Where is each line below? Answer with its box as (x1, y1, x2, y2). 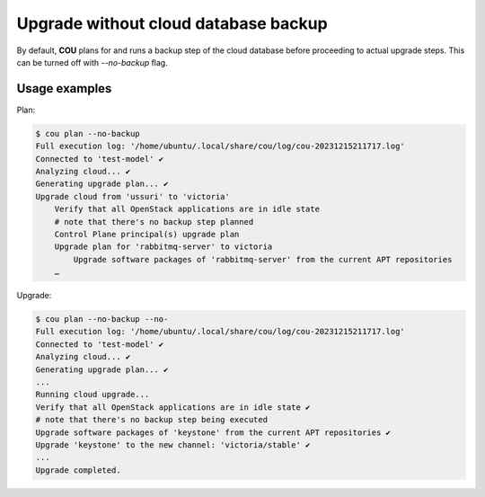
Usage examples (16, 81, 112, 96)
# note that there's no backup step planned (54, 217, 254, 226)
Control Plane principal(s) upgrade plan (54, 229, 240, 239)
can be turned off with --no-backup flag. (16, 57, 168, 67)
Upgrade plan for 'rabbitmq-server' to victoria (54, 242, 273, 252)
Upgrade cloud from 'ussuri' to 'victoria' (35, 191, 231, 201)
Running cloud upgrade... (35, 389, 150, 400)
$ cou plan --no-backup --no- (35, 315, 169, 324)
